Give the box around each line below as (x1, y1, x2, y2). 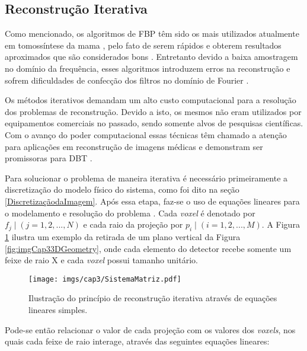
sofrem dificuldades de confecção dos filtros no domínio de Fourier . (5, 74, 249, 86)
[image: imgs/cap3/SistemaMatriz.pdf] (28, 275, 181, 283)
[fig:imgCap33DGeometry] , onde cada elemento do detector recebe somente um (5, 242, 292, 254)
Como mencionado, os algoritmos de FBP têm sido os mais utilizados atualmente (5, 27, 299, 40)
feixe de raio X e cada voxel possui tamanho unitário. (5, 254, 198, 266)
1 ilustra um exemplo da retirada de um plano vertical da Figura (5, 230, 241, 242)
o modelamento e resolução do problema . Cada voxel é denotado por (5, 206, 255, 219)
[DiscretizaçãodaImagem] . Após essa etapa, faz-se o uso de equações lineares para (5, 194, 300, 207)
